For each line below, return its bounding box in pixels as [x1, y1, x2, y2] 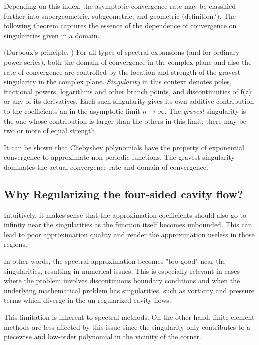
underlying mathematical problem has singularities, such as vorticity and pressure [4, 285, 254, 295]
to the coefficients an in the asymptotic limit [4, 105, 140, 116]
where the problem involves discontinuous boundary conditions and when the [4, 275, 240, 286]
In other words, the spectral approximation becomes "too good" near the [4, 256, 226, 266]
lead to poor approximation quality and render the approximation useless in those [4, 229, 255, 239]
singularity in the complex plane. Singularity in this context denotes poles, [4, 76, 232, 87]
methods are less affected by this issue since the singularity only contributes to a [4, 321, 251, 332]
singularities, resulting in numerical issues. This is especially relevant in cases [4, 265, 240, 276]
